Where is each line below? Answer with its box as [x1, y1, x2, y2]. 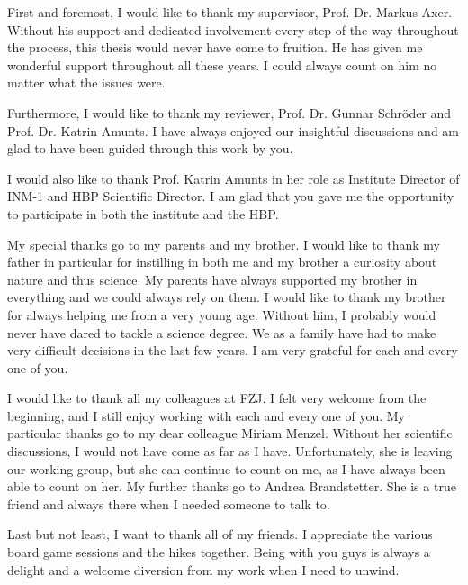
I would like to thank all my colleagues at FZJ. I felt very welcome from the [7, 388, 427, 407]
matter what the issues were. [7, 73, 166, 92]
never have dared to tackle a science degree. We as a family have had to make [7, 323, 436, 342]
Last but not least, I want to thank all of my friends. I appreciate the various [7, 525, 433, 544]
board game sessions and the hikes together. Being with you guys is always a [7, 543, 430, 562]
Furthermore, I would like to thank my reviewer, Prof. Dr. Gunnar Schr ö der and [7, 103, 452, 122]
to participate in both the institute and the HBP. [7, 204, 279, 223]
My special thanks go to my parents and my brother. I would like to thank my [7, 234, 441, 253]
